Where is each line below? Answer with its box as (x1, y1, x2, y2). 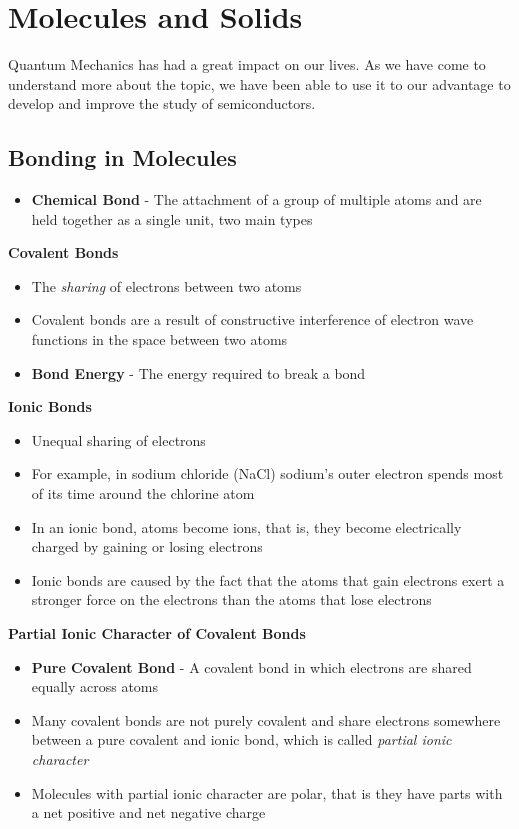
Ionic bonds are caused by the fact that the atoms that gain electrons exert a (31, 569, 505, 590)
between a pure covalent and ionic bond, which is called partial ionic (31, 729, 452, 750)
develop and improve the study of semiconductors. (8, 93, 316, 114)
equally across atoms (31, 676, 159, 697)
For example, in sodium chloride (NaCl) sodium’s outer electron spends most (31, 463, 504, 484)
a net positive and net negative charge (31, 802, 266, 823)
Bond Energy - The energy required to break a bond (31, 362, 366, 383)
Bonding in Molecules (8, 142, 237, 173)
